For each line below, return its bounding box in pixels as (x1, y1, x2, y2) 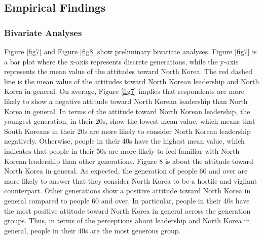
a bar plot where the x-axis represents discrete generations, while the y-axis (4, 56, 239, 66)
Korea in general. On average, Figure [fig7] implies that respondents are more (4, 86, 244, 96)
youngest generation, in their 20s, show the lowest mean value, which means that (4, 116, 255, 126)
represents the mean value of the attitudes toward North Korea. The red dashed (4, 66, 253, 77)
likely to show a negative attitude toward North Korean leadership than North (4, 95, 248, 106)
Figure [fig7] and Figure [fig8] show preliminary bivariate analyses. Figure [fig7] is (4, 46, 257, 56)
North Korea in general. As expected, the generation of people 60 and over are (4, 165, 248, 176)
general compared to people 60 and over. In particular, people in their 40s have (4, 195, 250, 206)
